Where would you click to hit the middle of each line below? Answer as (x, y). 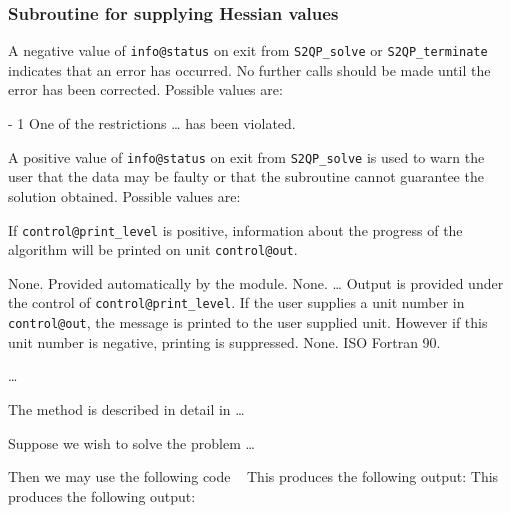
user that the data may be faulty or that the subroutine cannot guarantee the (246, 176)
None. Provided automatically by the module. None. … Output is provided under (256, 282)
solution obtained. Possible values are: (124, 195)
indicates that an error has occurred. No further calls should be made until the (249, 69)
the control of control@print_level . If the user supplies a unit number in (236, 302)
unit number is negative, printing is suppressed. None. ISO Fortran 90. (224, 341)
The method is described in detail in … (126, 408)
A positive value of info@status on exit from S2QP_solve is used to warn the (246, 156)
